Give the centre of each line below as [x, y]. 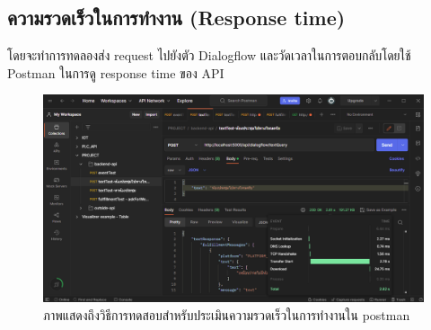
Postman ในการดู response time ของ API [116, 72]
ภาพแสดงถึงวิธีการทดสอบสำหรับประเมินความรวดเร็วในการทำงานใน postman [227, 315]
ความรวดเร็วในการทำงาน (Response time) [176, 18]
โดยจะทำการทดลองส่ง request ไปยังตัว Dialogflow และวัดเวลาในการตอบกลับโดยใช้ [209, 55]
